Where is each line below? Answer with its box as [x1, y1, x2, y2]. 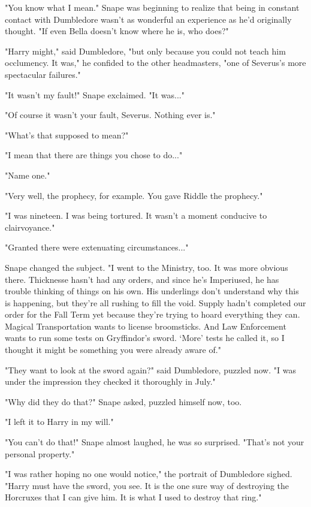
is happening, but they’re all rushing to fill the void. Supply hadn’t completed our [5, 296, 306, 309]
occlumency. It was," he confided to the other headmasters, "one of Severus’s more [5, 56, 306, 69]
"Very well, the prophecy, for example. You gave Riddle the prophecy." [5, 189, 263, 201]
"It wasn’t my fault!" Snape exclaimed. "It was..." [5, 88, 185, 101]
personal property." [5, 447, 75, 460]
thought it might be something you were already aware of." [5, 343, 221, 356]
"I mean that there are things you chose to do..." [5, 149, 183, 161]
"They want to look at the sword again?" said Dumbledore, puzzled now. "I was [5, 363, 296, 376]
